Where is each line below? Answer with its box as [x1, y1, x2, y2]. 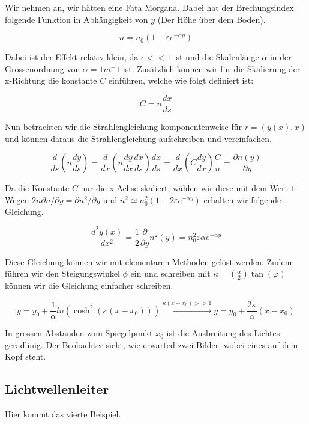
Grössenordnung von [5, 62, 80, 75]
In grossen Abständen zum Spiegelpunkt [5, 327, 153, 339]
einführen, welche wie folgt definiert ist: [108, 74, 254, 87]
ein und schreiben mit [130, 267, 211, 280]
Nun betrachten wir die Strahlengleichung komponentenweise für [5, 120, 242, 133]
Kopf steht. [5, 350, 46, 363]
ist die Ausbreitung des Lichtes [166, 327, 280, 339]
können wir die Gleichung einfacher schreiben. [5, 279, 173, 292]
